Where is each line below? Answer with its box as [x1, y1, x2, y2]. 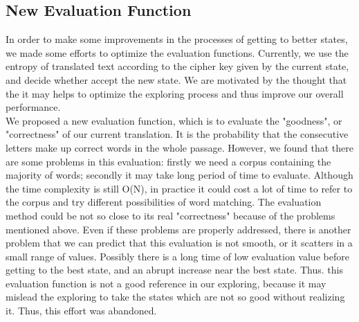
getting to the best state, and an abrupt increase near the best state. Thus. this [6, 262, 343, 277]
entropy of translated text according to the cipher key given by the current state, [6, 59, 349, 73]
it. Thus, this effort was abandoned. [6, 303, 157, 318]
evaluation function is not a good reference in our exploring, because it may [6, 276, 326, 290]
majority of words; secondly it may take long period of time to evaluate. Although [6, 168, 353, 182]
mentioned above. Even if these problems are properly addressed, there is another [6, 222, 351, 236]
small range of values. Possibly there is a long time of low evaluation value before [6, 249, 349, 263]
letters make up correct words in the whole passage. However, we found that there [6, 140, 353, 154]
